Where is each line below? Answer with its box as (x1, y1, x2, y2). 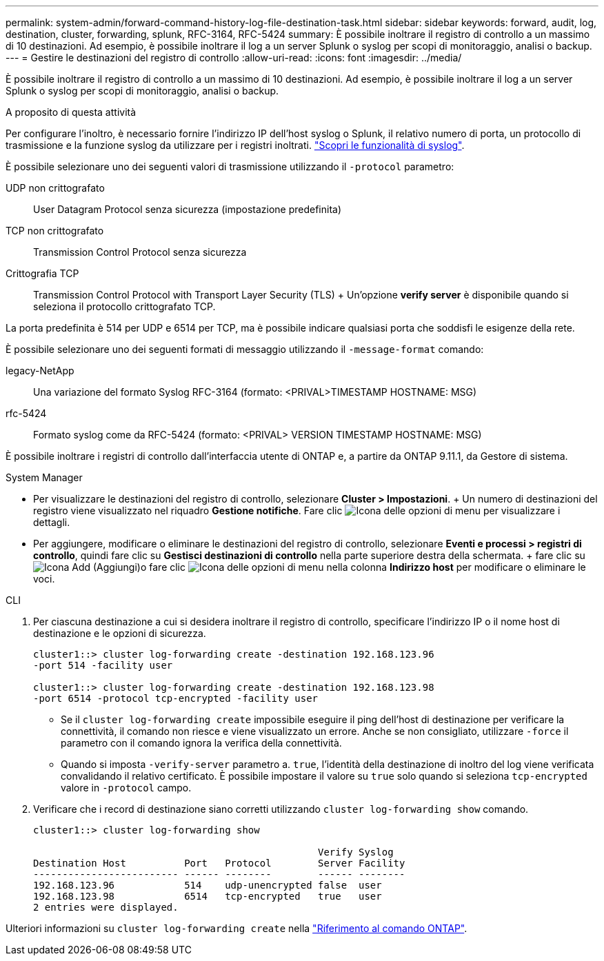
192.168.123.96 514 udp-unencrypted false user (33, 880, 382, 891)
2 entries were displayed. (33, 902, 179, 913)
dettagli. (33, 516, 70, 528)
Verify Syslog (318, 847, 394, 858)
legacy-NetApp (6, 365, 74, 376)
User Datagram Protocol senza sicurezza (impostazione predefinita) (33, 203, 342, 215)
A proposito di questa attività (6, 106, 137, 118)
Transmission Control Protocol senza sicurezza (33, 246, 247, 258)
